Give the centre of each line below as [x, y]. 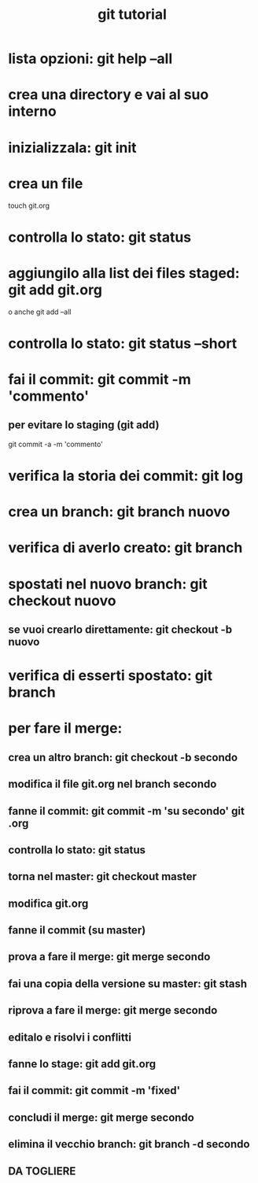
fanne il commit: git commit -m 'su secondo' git [127, 811]
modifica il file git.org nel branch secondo [112, 784]
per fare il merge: [65, 728]
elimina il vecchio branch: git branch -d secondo [129, 1144]
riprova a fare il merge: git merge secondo [113, 1010]
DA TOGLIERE [42, 1171]
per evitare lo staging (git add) [84, 425]
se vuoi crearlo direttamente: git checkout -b [120, 629]
